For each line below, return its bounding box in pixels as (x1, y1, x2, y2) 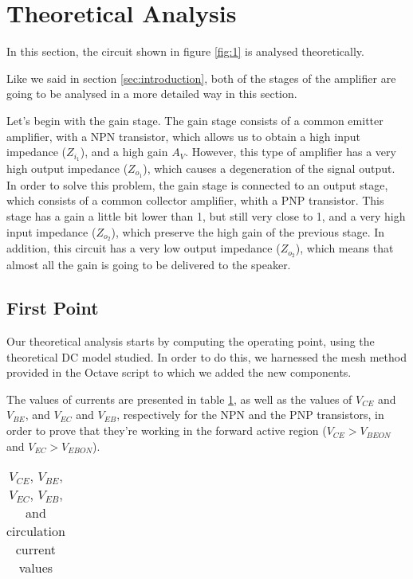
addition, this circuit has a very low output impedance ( (6, 240, 281, 256)
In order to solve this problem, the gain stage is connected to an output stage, (6, 176, 388, 193)
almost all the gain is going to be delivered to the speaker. (6, 256, 291, 273)
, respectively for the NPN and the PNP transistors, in (116, 406, 384, 423)
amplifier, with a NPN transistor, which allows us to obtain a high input (6, 127, 360, 144)
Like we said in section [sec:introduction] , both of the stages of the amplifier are (6, 69, 396, 86)
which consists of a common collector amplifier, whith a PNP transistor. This (6, 192, 384, 209)
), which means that (295, 240, 394, 256)
